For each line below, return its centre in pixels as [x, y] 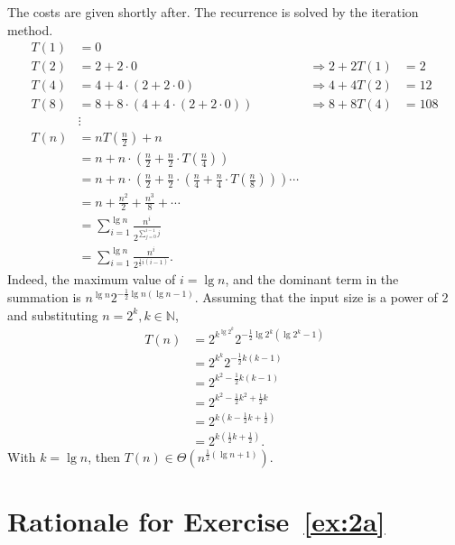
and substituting [53, 314]
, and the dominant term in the [312, 279]
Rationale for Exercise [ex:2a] [196, 521]
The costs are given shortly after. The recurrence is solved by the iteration [213, 12]
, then [104, 456]
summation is [44, 297]
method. [30, 29]
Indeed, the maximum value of [92, 279]
